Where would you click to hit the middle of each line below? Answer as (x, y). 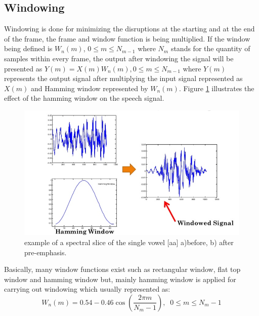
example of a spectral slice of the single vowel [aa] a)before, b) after (129, 242)
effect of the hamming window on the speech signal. (84, 98)
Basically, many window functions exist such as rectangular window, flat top (122, 269)
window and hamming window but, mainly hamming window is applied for (120, 279)
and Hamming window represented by (90, 88)
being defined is (28, 48)
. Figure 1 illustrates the (217, 88)
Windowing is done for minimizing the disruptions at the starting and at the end (129, 29)
